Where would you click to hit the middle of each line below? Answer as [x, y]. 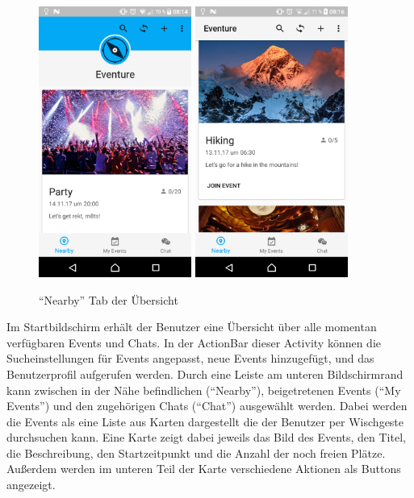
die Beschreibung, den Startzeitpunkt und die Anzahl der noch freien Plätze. [196, 452]
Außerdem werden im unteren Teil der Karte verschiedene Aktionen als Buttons [204, 469]
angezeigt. [31, 485]
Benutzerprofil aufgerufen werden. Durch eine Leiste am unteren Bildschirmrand [205, 373]
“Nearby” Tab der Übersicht [109, 299]
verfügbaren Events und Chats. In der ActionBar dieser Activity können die [194, 342]
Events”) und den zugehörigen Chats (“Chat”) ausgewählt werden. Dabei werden [207, 406]
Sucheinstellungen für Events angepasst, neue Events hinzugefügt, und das [190, 358]
